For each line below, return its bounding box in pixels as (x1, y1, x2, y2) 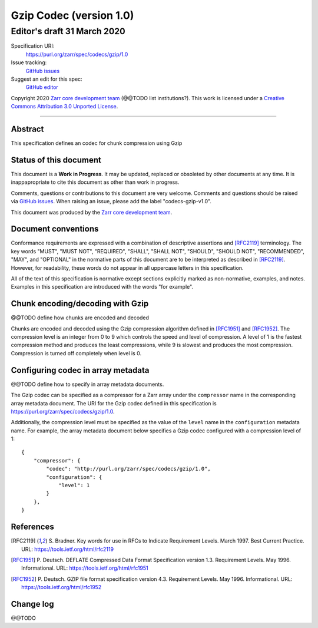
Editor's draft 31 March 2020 (11, 26, 125, 37)
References (11, 522, 54, 532)
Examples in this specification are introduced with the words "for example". (11, 283, 194, 290)
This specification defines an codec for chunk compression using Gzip (11, 140, 183, 147)
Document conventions (11, 224, 99, 234)
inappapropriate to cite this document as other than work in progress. (11, 179, 180, 186)
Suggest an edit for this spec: (11, 75, 82, 82)
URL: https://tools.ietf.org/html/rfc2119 (21, 546, 114, 553)
